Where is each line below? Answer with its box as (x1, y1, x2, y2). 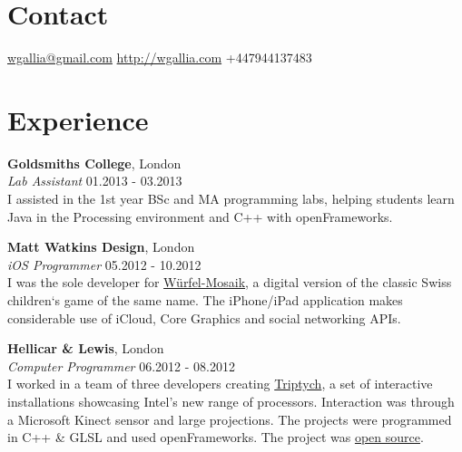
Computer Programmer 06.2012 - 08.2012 (7, 356, 235, 375)
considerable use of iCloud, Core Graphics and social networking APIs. (7, 308, 401, 327)
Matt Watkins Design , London (7, 237, 195, 256)
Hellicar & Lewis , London (7, 339, 164, 358)
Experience (7, 101, 149, 138)
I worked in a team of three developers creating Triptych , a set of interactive (7, 374, 433, 393)
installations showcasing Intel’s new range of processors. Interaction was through (7, 391, 455, 410)
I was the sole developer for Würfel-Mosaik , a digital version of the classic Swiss (7, 273, 452, 292)
